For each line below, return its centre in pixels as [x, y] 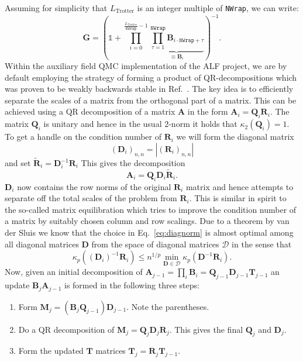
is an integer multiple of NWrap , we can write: [218, 8]
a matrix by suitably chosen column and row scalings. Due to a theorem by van [147, 221]
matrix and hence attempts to [240, 186]
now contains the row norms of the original [94, 186]
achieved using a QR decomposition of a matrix [90, 111]
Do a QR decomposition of [66, 329]
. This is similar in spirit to [238, 198]
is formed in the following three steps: [132, 285]
